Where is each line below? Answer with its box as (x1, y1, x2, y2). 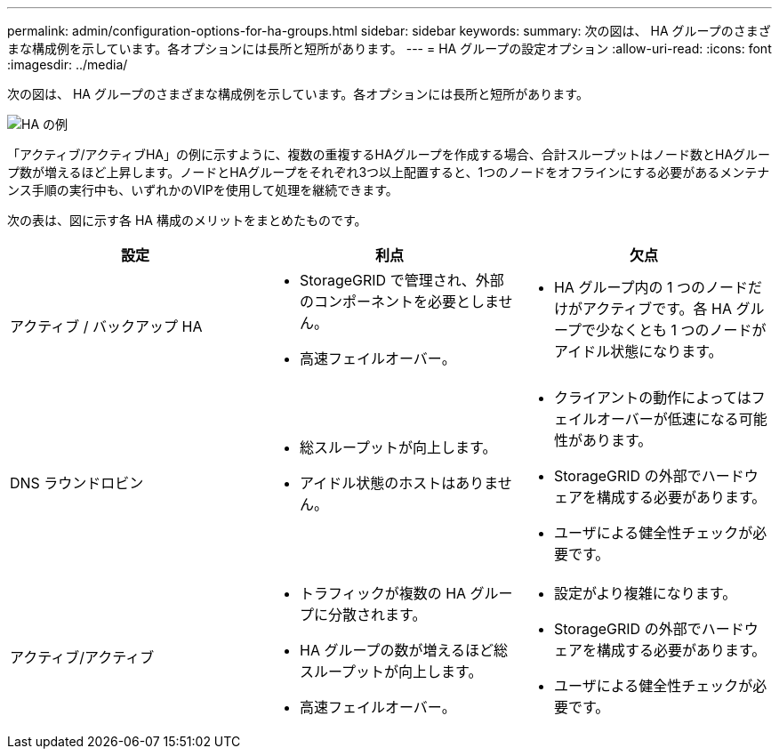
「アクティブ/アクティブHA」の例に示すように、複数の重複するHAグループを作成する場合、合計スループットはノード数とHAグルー (7, 147, 771, 162)
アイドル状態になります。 (553, 342, 723, 360)
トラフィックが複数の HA (299, 584, 467, 602)
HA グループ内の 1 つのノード (553, 278, 748, 296)
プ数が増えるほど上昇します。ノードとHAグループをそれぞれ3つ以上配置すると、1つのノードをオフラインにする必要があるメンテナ (7, 165, 770, 180)
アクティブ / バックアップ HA (10, 318, 203, 335)
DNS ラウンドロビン (10, 474, 144, 492)
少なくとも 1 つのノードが (596, 321, 767, 339)
